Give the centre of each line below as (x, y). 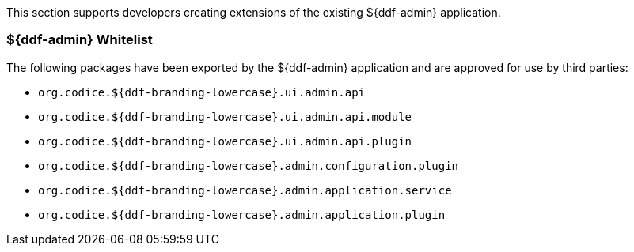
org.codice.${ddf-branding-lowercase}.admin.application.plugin (242, 214)
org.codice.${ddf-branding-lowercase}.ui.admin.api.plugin (225, 141)
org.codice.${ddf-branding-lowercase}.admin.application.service (245, 190)
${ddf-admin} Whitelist (80, 40)
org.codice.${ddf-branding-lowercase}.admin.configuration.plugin (249, 165)
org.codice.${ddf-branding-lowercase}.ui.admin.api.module (225, 117)
